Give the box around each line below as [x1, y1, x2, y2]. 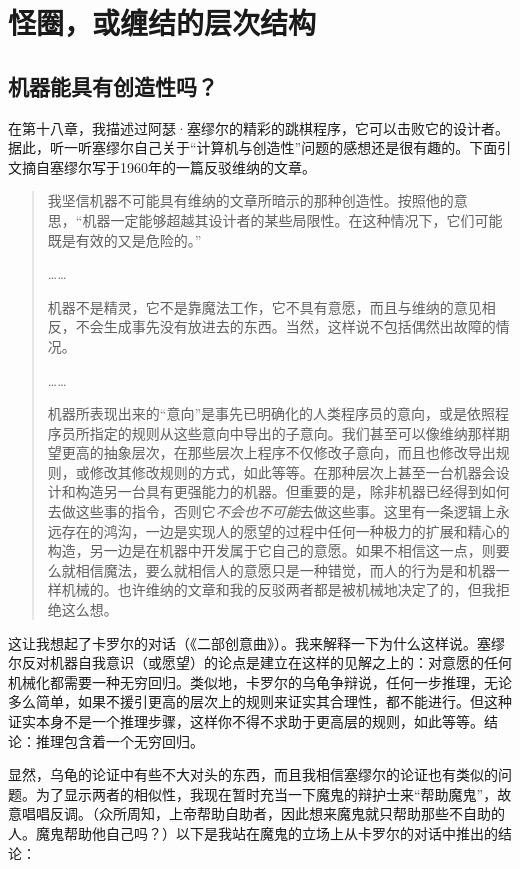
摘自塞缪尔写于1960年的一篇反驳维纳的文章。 [21, 156, 316, 177]
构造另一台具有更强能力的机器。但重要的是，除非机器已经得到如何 [75, 481, 510, 502]
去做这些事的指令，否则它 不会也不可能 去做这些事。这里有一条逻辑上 [47, 501, 496, 522]
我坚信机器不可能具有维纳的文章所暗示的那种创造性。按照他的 [47, 190, 454, 211]
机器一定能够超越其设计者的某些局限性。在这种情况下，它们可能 [82, 209, 503, 230]
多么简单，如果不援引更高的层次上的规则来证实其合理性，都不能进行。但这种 [8, 691, 512, 712]
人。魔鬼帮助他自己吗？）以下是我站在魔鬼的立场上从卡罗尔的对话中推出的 [8, 822, 498, 843]
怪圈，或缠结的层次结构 [8, 2, 317, 43]
